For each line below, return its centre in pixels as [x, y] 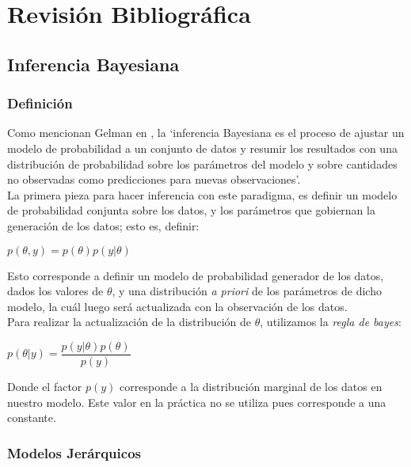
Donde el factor [45, 386]
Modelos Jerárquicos [74, 452]
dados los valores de [55, 291]
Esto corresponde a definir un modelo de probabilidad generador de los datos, [196, 275]
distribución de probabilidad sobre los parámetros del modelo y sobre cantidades [202, 163]
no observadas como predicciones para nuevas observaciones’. [154, 179]
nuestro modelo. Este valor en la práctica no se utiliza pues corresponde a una [197, 402]
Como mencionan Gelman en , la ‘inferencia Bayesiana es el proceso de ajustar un [206, 133]
